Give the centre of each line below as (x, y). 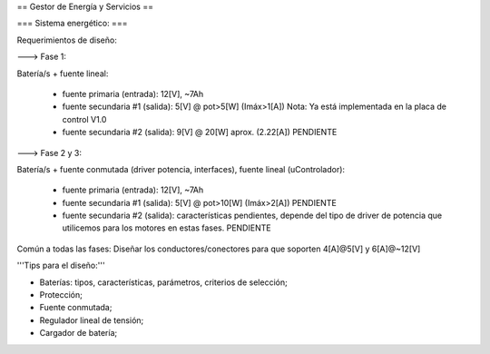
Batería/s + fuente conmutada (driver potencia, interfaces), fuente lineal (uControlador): (181, 169)
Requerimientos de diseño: (67, 40)
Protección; (61, 295)
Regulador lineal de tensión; (92, 320)
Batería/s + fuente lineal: (63, 74)
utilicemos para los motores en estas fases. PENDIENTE (167, 228)
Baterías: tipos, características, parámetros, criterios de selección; (163, 282)
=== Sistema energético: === (72, 24)
